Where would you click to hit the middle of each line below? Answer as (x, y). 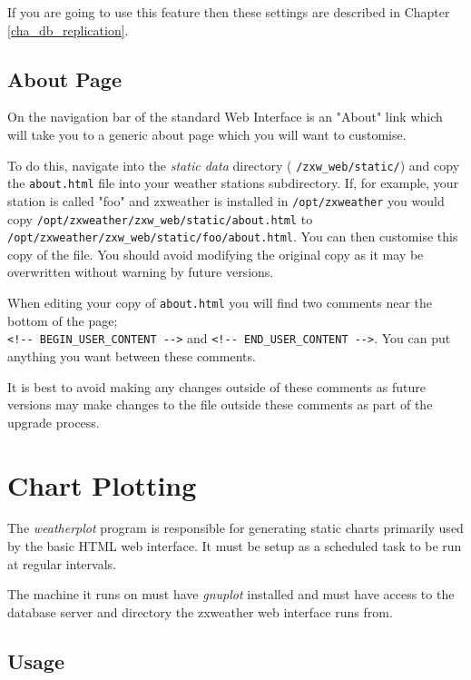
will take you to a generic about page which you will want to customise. (207, 134)
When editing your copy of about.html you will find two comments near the (220, 303)
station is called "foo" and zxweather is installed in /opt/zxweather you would (226, 200)
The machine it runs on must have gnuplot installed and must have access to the (231, 594)
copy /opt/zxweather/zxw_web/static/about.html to (160, 218)
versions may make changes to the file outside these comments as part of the (220, 404)
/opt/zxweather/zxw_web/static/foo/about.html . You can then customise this (233, 237)
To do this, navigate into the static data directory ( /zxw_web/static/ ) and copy (234, 165)
